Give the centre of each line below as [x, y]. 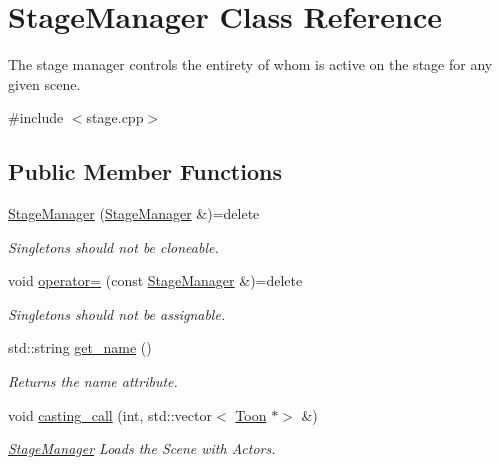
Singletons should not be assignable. [117, 313]
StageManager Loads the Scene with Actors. [142, 448]
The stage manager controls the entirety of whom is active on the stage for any [250, 64]
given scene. [44, 83]
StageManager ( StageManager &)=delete [134, 213]
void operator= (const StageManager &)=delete [155, 280]
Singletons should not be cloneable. [113, 246]
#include [36, 117]
